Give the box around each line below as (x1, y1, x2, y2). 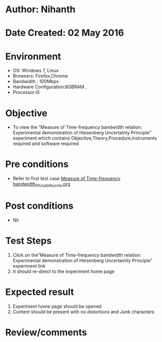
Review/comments (5, 327, 87, 338)
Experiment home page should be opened (12, 303, 102, 309)
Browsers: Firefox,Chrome (12, 73, 68, 79)
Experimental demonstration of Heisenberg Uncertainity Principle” (12, 257, 153, 264)
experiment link (12, 263, 46, 269)
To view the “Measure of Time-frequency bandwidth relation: (12, 124, 143, 130)
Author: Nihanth (5, 4, 76, 15)
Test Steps (5, 235, 52, 247)
